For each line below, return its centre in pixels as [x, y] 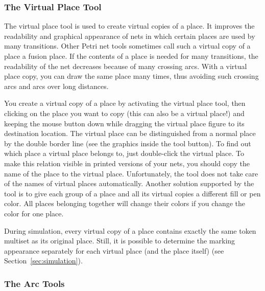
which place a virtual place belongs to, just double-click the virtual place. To [124, 153]
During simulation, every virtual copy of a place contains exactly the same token [130, 230]
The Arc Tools [34, 283]
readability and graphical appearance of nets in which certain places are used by [130, 36]
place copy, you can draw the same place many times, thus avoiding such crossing [131, 76]
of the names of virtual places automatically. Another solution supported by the [129, 183]
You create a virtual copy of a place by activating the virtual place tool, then [125, 103]
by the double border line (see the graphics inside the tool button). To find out [128, 143]
